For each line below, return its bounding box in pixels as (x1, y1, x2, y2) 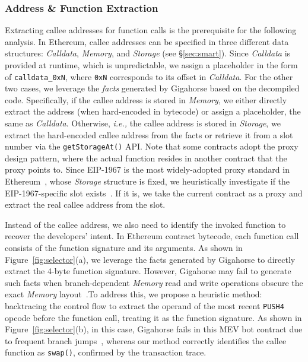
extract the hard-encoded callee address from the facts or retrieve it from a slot (5, 128, 293, 141)
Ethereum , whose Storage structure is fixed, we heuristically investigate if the (5, 175, 290, 188)
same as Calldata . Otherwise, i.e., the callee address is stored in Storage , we (5, 117, 281, 129)
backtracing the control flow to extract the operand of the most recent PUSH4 (5, 300, 284, 312)
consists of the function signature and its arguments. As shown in (5, 242, 243, 254)
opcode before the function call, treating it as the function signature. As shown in (5, 311, 302, 323)
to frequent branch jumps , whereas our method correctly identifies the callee (5, 334, 287, 347)
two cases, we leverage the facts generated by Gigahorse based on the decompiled (5, 82, 300, 94)
